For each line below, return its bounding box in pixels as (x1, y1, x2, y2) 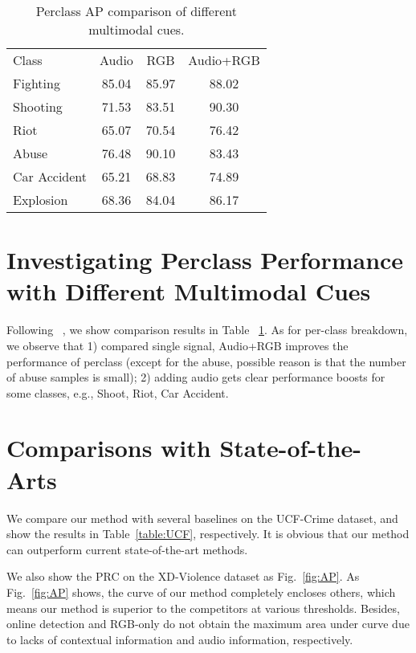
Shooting (13, 97, 63, 116)
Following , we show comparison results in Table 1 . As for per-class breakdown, (6, 321, 408, 338)
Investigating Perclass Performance (6, 243, 404, 276)
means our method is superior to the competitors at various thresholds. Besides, (6, 599, 400, 616)
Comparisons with (6, 431, 211, 464)
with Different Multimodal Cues (6, 275, 371, 308)
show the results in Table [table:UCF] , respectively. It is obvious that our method (6, 525, 410, 542)
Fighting (13, 74, 60, 92)
